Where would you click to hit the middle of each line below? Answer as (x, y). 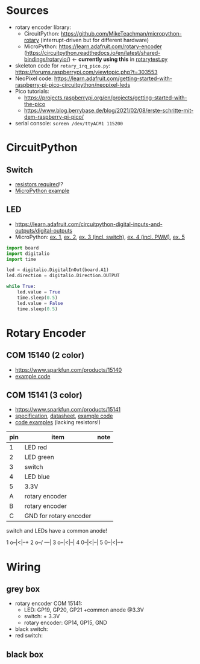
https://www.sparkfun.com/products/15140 (68, 370)
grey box (23, 589)
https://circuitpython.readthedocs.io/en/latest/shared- (93, 52)
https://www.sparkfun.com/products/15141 (68, 410)
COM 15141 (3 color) (44, 395)
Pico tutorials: (32, 91)
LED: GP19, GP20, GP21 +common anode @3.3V (84, 610)
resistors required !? (39, 184)
